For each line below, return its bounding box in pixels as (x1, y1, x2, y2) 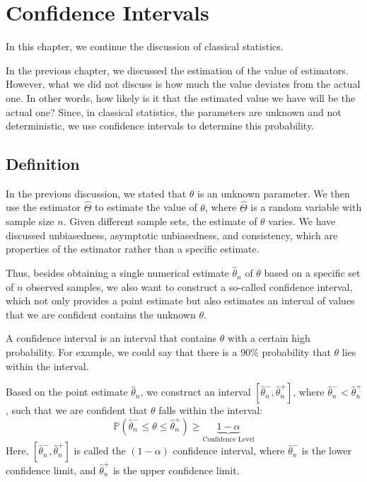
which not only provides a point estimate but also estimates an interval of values (6, 293, 355, 308)
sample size (6, 214, 54, 229)
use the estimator (6, 200, 81, 214)
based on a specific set (264, 265, 361, 280)
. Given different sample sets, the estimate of (63, 214, 257, 229)
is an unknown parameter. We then (197, 185, 350, 200)
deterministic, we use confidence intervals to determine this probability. (6, 118, 315, 133)
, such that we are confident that (6, 403, 148, 418)
